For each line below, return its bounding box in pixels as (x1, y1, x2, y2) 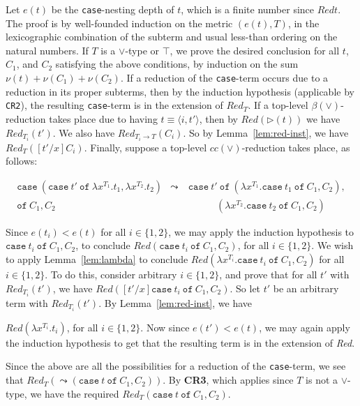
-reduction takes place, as (241, 140, 350, 154)
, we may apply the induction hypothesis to (168, 224, 354, 239)
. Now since (140, 319, 190, 334)
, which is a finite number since (181, 2, 315, 16)
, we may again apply (259, 319, 350, 334)
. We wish (311, 238, 354, 253)
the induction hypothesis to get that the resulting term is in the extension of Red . (6, 335, 355, 349)
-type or (125, 43, 160, 57)
